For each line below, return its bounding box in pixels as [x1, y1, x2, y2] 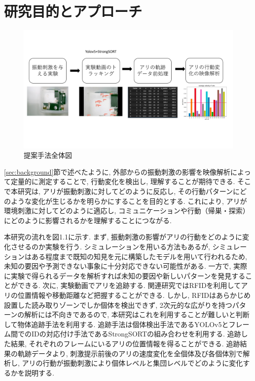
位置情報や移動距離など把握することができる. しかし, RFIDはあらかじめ [17, 289, 251, 300]
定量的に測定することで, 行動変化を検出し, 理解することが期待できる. [10, 176, 235, 187]
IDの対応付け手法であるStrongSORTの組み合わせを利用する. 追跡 [31, 329, 241, 339]
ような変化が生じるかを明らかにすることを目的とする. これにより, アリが [10, 195, 247, 206]
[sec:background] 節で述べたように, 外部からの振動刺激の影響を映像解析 [4, 166, 231, 177]
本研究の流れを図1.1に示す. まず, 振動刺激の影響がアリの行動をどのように [4, 232, 242, 242]
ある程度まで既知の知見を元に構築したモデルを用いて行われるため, [31, 251, 247, 261]
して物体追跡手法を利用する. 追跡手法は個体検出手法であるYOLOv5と [4, 319, 229, 329]
